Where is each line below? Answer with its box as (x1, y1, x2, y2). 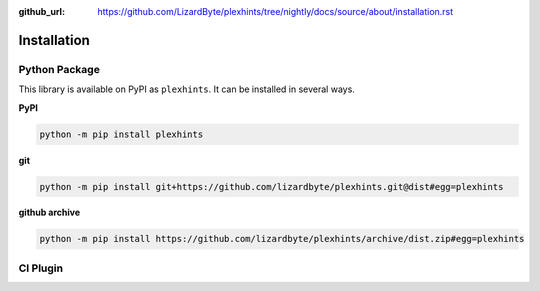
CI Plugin (18, 261, 64, 275)
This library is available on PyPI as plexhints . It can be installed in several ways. (18, 83, 355, 95)
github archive (18, 206, 81, 219)
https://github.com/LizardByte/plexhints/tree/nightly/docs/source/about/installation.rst (97, 6, 454, 17)
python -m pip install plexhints (39, 128, 204, 140)
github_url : (18, 6, 65, 17)
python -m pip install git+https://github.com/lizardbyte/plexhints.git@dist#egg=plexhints (39, 181, 504, 192)
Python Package (18, 62, 100, 76)
